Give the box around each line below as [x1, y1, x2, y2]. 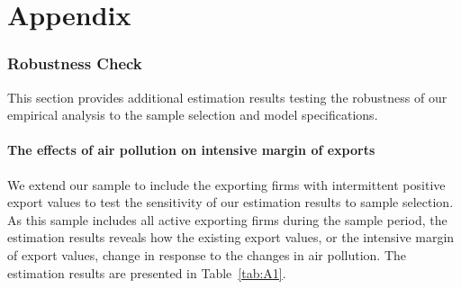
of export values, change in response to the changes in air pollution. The [7, 245, 406, 264]
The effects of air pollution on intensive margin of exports [7, 140, 375, 159]
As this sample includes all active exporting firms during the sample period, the [7, 210, 447, 229]
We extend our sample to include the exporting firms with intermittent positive [7, 175, 446, 194]
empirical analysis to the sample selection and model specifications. [7, 105, 378, 124]
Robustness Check [7, 52, 142, 75]
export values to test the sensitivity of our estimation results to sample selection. [7, 193, 454, 212]
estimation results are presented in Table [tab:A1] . [7, 263, 286, 282]
